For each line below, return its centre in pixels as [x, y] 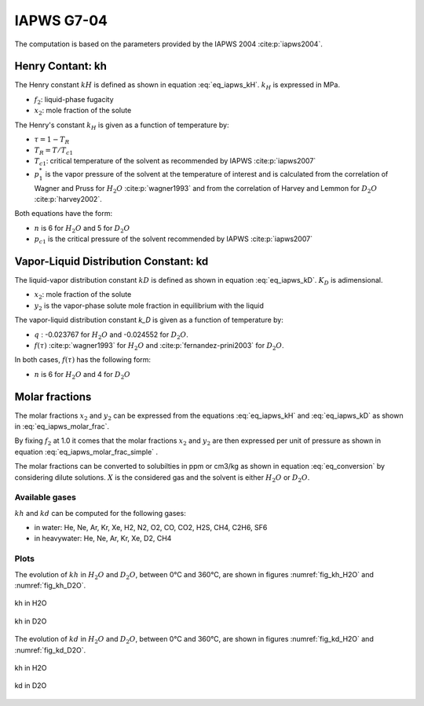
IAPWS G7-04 [61, 20]
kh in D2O [31, 621]
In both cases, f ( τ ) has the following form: [83, 360]
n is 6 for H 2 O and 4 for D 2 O [82, 375]
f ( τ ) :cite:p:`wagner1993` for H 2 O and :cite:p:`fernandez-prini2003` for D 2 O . [159, 346]
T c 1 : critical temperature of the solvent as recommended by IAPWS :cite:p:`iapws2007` [175, 161]
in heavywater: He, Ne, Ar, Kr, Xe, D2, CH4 [103, 539]
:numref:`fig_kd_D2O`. [50, 650]
